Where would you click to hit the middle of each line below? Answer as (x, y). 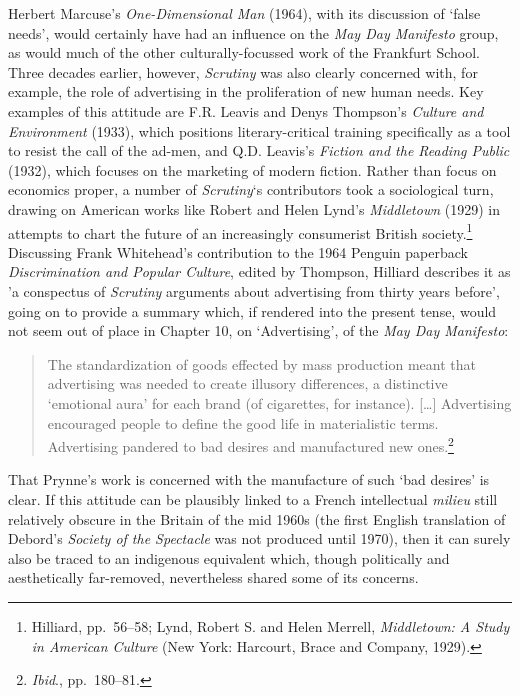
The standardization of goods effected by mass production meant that (261, 363)
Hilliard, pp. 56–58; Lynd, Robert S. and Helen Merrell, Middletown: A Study (270, 625)
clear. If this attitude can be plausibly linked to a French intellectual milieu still (253, 498)
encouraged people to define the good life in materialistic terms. (243, 422)
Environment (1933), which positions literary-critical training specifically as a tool (259, 130)
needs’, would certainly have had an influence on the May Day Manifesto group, (253, 32)
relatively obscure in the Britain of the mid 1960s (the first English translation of (257, 518)
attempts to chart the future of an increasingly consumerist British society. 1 (240, 231)
